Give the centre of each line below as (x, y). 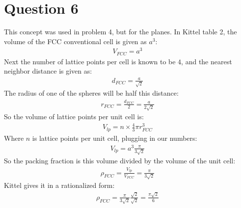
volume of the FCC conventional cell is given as (75, 41)
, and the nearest (207, 61)
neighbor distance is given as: (48, 71)
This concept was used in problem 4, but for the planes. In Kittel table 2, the (120, 32)
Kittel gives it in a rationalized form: (59, 185)
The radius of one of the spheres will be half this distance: (91, 93)
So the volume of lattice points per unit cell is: (74, 117)
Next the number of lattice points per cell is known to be (90, 61)
